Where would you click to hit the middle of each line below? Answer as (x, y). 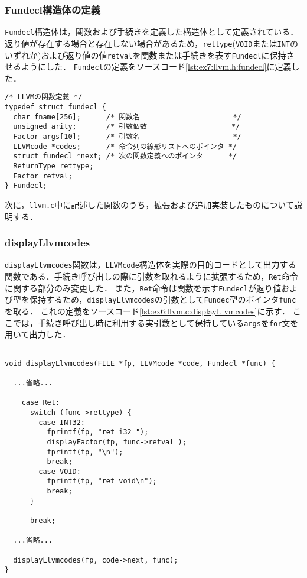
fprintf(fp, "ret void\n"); (102, 481)
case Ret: (41, 403)
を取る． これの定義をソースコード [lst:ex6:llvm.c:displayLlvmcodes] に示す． (147, 311)
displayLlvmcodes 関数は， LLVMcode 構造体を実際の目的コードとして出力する (151, 264)
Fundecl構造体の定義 (53, 9)
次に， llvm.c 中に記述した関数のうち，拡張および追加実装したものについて (149, 204)
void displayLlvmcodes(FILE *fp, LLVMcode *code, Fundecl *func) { (140, 363)
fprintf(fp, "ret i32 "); (98, 432)
